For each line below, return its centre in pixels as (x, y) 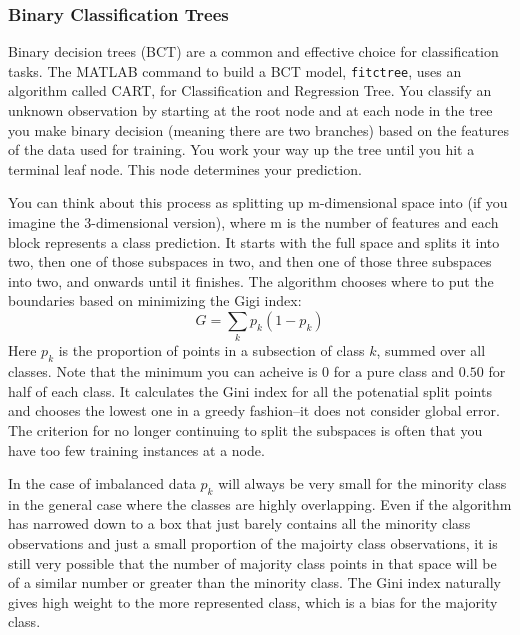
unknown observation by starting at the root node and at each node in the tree (250, 110)
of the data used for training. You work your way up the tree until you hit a (241, 149)
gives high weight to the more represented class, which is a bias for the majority (253, 601)
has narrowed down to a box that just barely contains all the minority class (239, 523)
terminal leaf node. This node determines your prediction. (185, 168)
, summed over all (431, 350)
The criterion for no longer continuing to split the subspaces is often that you (245, 429)
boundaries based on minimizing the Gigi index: (155, 300)
